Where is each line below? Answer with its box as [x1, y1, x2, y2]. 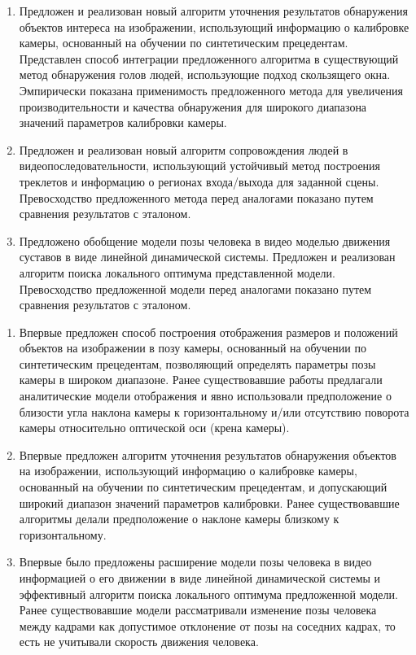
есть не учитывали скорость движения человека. [19, 633, 259, 650]
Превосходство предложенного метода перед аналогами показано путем [19, 189, 374, 206]
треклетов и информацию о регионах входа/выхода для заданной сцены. [19, 172, 379, 190]
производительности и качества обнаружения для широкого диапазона [19, 98, 367, 115]
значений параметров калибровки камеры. [19, 114, 227, 131]
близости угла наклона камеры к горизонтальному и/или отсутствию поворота [19, 403, 409, 420]
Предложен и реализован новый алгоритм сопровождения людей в [19, 141, 348, 158]
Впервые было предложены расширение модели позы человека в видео [19, 553, 372, 570]
